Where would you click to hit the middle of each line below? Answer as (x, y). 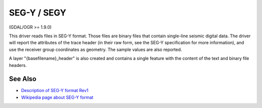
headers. (18, 65)
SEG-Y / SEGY (38, 13)
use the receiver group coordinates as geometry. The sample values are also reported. (95, 49)
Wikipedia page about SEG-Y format (57, 97)
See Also (23, 79)
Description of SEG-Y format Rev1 (55, 91)
